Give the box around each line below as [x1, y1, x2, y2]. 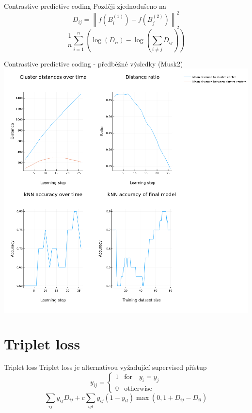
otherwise [124, 385, 152, 392]
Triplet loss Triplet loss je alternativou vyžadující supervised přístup [4, 362, 207, 372]
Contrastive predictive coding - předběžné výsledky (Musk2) [4, 58, 183, 68]
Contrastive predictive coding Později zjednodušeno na [4, 1, 166, 11]
